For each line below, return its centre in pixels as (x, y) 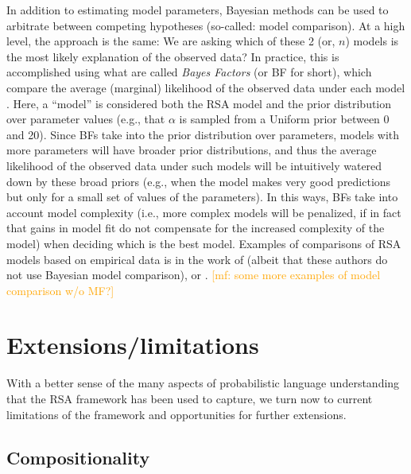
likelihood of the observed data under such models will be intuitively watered (194, 165)
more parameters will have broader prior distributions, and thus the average (192, 150)
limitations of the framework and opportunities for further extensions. (176, 414)
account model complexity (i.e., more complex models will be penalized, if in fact (204, 212)
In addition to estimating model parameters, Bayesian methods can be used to (198, 10)
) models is (372, 41)
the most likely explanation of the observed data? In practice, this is (173, 56)
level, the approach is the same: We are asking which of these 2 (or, (171, 41)
